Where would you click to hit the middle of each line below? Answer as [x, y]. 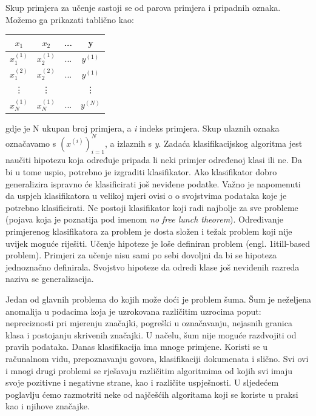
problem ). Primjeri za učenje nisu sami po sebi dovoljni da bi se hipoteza [141, 255]
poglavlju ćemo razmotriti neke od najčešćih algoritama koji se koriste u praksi [152, 394]
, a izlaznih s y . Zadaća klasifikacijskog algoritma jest [203, 143]
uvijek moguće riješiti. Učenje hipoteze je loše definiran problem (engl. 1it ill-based [158, 243]
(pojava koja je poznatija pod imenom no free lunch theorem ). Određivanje [145, 219]
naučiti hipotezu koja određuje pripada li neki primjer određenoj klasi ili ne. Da [154, 160]
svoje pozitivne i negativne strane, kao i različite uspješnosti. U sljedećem [142, 382]
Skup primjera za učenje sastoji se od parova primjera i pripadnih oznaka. [143, 7]
